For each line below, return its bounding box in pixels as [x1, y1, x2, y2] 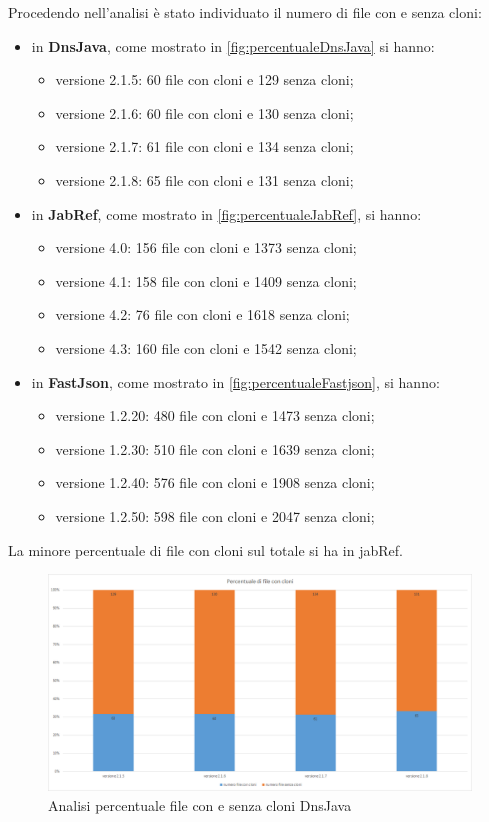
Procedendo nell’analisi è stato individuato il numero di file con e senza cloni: [8, 2, 482, 22]
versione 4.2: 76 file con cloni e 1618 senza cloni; [55, 304, 350, 325]
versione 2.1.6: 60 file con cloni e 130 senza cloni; [55, 102, 354, 123]
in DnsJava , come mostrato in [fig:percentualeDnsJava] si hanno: [31, 35, 435, 56]
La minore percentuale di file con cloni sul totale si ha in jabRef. [8, 539, 403, 560]
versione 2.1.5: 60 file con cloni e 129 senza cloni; [55, 69, 354, 90]
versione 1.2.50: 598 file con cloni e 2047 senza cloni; [55, 505, 375, 526]
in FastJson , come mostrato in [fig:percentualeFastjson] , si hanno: [31, 371, 440, 392]
